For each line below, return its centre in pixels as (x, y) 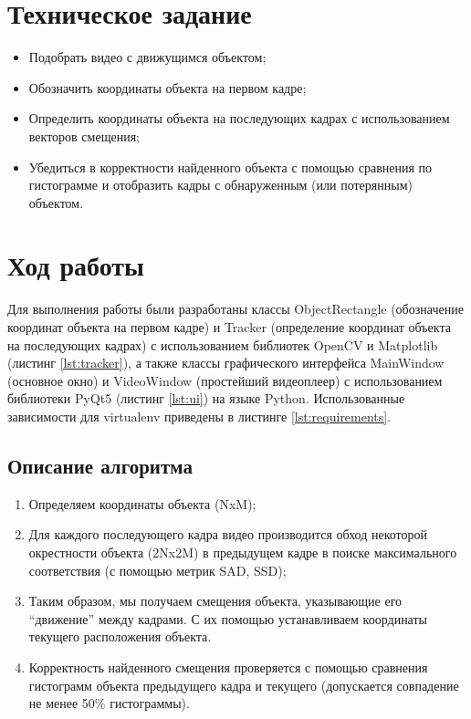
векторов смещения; (84, 135)
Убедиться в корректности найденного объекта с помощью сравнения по (230, 167)
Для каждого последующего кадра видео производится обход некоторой (228, 534)
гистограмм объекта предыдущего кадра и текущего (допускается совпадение (244, 685)
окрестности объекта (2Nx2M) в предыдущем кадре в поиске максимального (243, 552)
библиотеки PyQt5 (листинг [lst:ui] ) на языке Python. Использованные (206, 398)
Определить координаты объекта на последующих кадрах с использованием (239, 118)
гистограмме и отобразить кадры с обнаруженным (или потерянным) (220, 185)
